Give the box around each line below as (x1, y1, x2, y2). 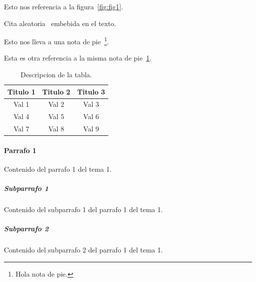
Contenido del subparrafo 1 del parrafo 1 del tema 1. (4, 204, 163, 215)
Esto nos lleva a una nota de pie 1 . (4, 35, 109, 46)
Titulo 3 (77, 86, 105, 96)
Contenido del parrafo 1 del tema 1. (4, 164, 112, 174)
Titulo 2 (42, 86, 70, 96)
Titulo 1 (7, 86, 35, 96)
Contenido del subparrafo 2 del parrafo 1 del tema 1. (4, 245, 163, 255)
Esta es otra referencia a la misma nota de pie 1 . (4, 53, 152, 63)
